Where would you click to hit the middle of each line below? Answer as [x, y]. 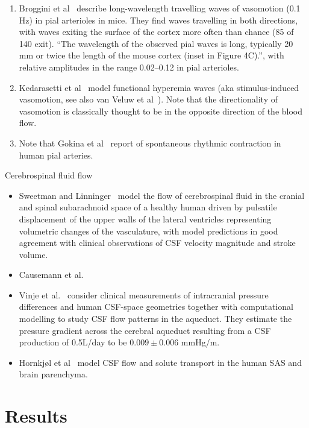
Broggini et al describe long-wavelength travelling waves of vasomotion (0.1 [160, 8]
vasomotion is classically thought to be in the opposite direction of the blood [161, 111]
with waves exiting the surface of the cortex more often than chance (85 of [156, 32]
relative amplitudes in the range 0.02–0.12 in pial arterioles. [129, 67]
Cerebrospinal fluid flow [49, 175]
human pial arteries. [56, 155]
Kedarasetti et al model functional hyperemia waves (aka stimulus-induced [159, 87]
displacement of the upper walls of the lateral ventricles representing [145, 219]
